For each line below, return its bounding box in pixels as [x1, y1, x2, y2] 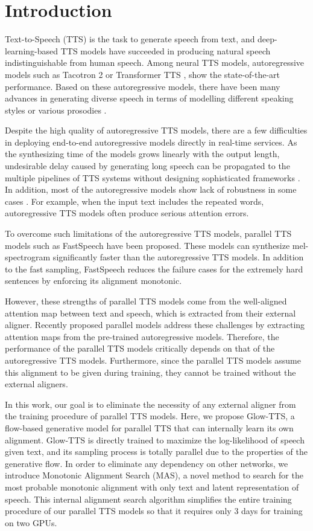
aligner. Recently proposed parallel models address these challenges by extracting [5, 318, 305, 331]
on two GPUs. [5, 516, 57, 529]
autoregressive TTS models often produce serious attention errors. [5, 207, 249, 219]
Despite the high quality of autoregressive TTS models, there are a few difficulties [5, 124, 308, 137]
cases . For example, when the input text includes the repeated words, [5, 195, 264, 207]
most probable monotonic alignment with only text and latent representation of [5, 480, 299, 493]
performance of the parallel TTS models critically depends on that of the [5, 342, 275, 355]
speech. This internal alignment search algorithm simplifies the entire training [5, 492, 292, 505]
